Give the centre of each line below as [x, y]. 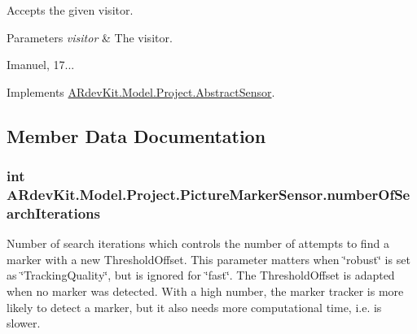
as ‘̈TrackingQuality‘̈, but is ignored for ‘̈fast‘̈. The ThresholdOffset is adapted [201, 275]
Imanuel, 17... [41, 65]
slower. [24, 323]
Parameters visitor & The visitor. [90, 37]
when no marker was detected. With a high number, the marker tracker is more [205, 291]
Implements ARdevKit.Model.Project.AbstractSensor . [141, 91]
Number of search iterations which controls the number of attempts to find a [198, 243]
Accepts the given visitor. [70, 10]
